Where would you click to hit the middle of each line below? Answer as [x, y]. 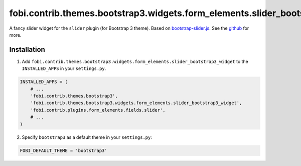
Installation [27, 50]
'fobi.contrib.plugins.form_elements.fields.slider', [98, 110]
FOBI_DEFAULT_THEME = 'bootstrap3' [63, 150]
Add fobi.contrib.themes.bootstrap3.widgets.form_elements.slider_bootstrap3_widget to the [135, 61]
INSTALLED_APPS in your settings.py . [64, 68]
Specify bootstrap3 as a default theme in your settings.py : [87, 137]
